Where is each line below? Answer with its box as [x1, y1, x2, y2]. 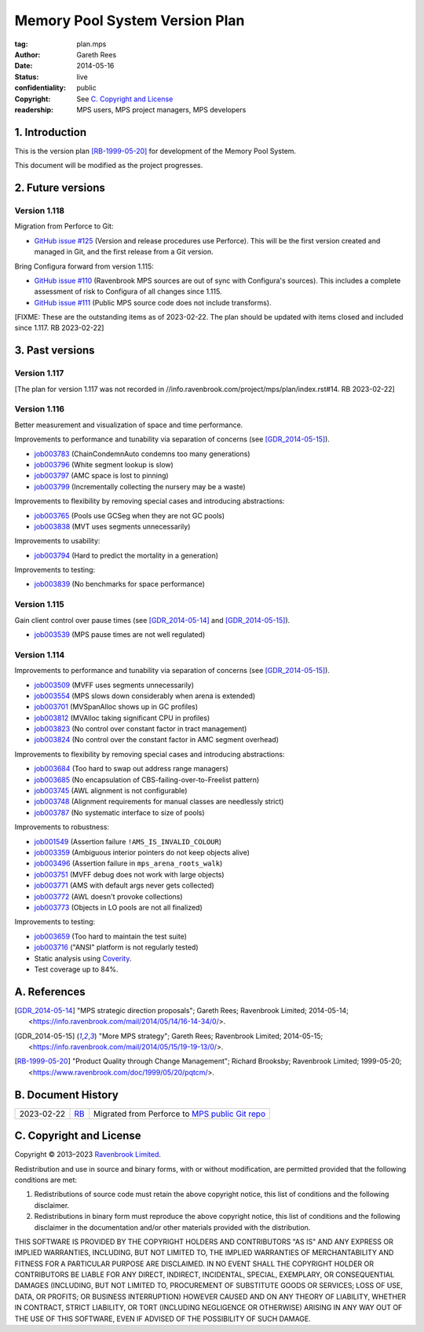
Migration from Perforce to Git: [14, 221, 114, 231]
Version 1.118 [14, 205, 65, 216]
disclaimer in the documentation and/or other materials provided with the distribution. [34, 1222, 311, 1232]
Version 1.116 [14, 404, 65, 415]
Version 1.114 [14, 649, 65, 660]
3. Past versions [14, 344, 95, 357]
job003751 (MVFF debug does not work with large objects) [34, 869, 225, 879]
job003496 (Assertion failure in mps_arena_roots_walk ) [34, 858, 223, 868]
